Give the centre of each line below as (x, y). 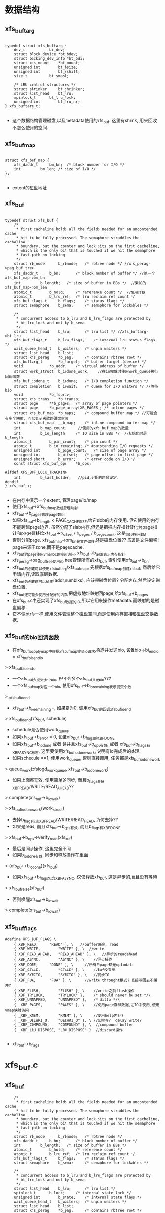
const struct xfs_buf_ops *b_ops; (53, 463)
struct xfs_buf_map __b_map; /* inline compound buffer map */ (84, 423)
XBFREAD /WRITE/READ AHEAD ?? (43, 787)
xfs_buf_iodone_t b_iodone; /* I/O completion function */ (81, 381)
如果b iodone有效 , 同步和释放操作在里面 (50, 855)
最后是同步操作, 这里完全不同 (42, 849)
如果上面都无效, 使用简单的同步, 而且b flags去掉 (58, 781)
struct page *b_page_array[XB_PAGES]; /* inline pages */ (79, 408)
